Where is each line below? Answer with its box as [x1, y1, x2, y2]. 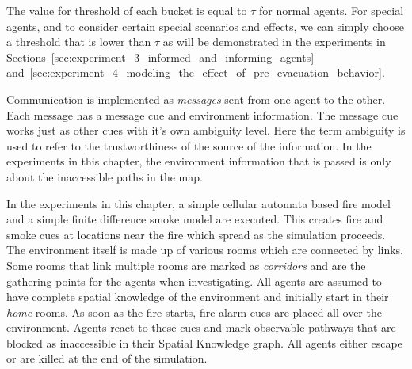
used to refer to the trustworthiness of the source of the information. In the [6, 137, 372, 154]
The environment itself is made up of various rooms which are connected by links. [6, 242, 404, 258]
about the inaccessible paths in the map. [6, 168, 203, 184]
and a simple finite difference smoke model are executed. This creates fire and [6, 211, 383, 227]
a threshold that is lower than [6, 33, 151, 50]
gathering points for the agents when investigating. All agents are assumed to [6, 272, 382, 289]
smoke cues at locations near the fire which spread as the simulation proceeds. [6, 226, 386, 242]
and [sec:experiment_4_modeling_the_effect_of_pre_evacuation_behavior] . [6, 64, 385, 81]
